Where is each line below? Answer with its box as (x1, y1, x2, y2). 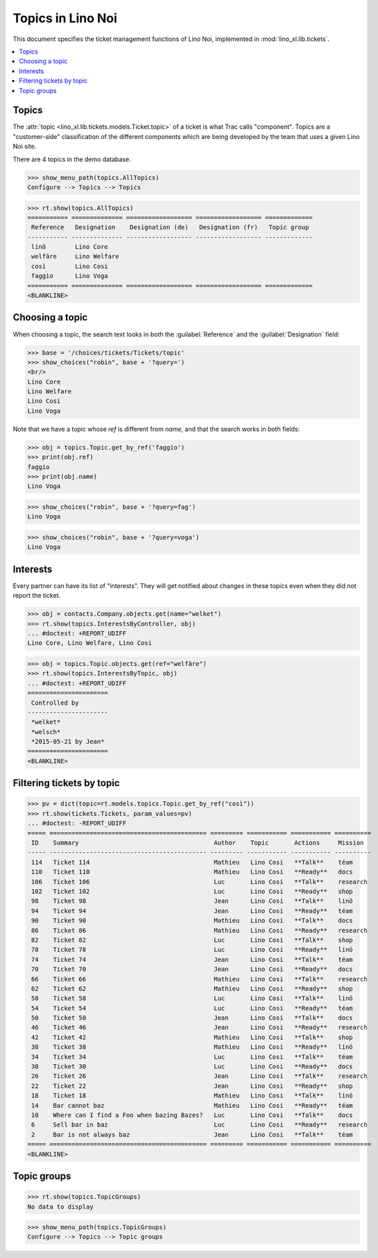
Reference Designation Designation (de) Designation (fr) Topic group (31, 223, 309, 231)
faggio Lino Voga (31, 272, 109, 280)
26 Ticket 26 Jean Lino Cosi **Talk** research (31, 1072, 368, 1080)
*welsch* (31, 728, 61, 736)
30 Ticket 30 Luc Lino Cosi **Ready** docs (31, 1063, 353, 1070)
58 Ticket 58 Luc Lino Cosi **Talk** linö (31, 995, 353, 1002)
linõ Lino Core (31, 243, 109, 251)
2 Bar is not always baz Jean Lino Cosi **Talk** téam (31, 1130, 353, 1138)
